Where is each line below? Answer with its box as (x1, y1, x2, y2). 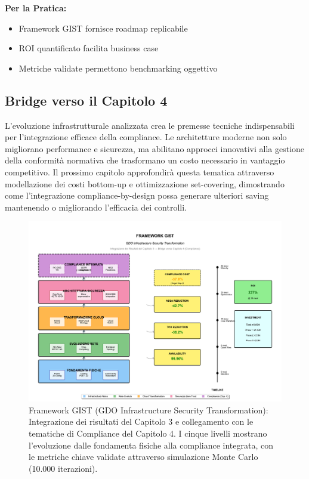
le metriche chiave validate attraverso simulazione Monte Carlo (29, 450, 258, 463)
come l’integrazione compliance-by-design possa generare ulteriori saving (5, 189, 269, 202)
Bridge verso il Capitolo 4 (5, 91, 168, 109)
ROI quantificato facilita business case (18, 42, 159, 54)
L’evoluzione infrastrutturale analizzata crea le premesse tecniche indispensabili (5, 119, 295, 131)
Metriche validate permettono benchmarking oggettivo (18, 61, 218, 74)
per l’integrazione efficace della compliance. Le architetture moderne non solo (5, 131, 287, 143)
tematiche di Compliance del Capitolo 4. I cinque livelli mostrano (29, 427, 267, 439)
